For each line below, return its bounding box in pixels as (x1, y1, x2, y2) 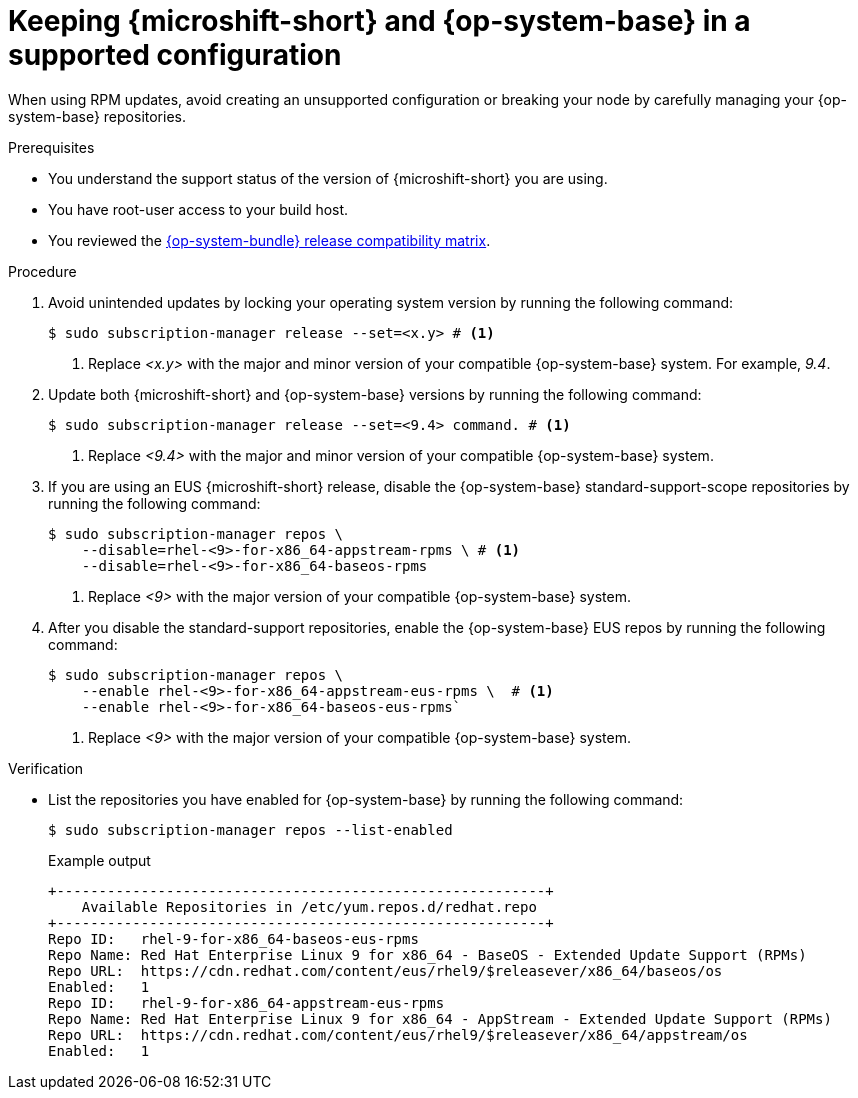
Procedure (8, 262, 77, 280)
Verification (8, 759, 84, 777)
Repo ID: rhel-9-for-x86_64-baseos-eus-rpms (48, 930, 419, 947)
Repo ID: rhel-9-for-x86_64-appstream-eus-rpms (48, 994, 445, 1011)
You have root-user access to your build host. (48, 200, 349, 218)
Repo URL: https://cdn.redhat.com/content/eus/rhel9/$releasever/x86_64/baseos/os (48, 962, 723, 979)
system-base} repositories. (8, 107, 186, 125)
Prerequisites (8, 138, 95, 156)
